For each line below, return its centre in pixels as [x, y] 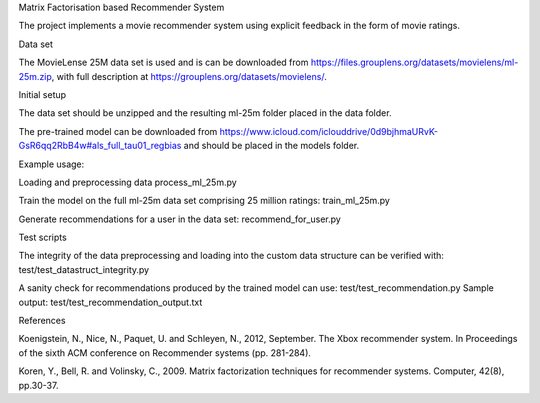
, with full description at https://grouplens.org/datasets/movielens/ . [189, 76]
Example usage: [51, 164]
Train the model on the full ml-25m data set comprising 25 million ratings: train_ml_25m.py [204, 201]
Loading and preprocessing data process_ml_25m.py [127, 182]
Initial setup [42, 94]
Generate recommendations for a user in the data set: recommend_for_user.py [180, 219]
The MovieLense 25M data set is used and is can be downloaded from [163, 62]
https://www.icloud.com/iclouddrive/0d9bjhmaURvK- [329, 131]
